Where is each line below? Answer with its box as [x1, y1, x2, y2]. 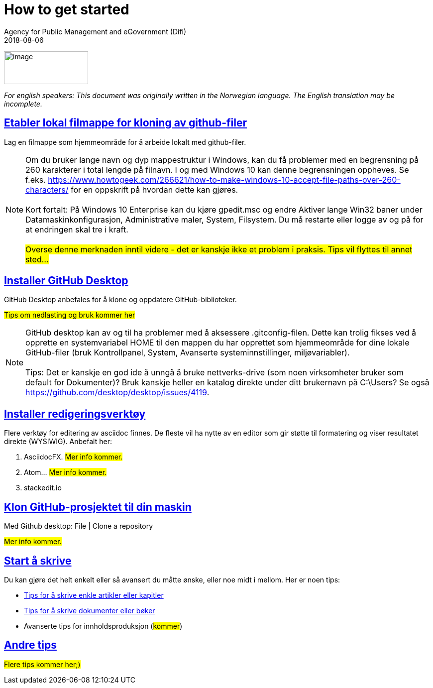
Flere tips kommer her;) [4, 660, 81, 669]
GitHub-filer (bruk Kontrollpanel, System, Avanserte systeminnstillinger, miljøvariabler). [25, 347, 350, 358]
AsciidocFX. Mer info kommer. [24, 453, 123, 461]
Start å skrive [4, 554, 72, 567]
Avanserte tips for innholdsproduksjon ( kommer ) [24, 621, 183, 630]
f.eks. [25, 174, 46, 185]
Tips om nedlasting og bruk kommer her [4, 311, 135, 320]
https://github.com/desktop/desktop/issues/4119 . [25, 387, 210, 398]
